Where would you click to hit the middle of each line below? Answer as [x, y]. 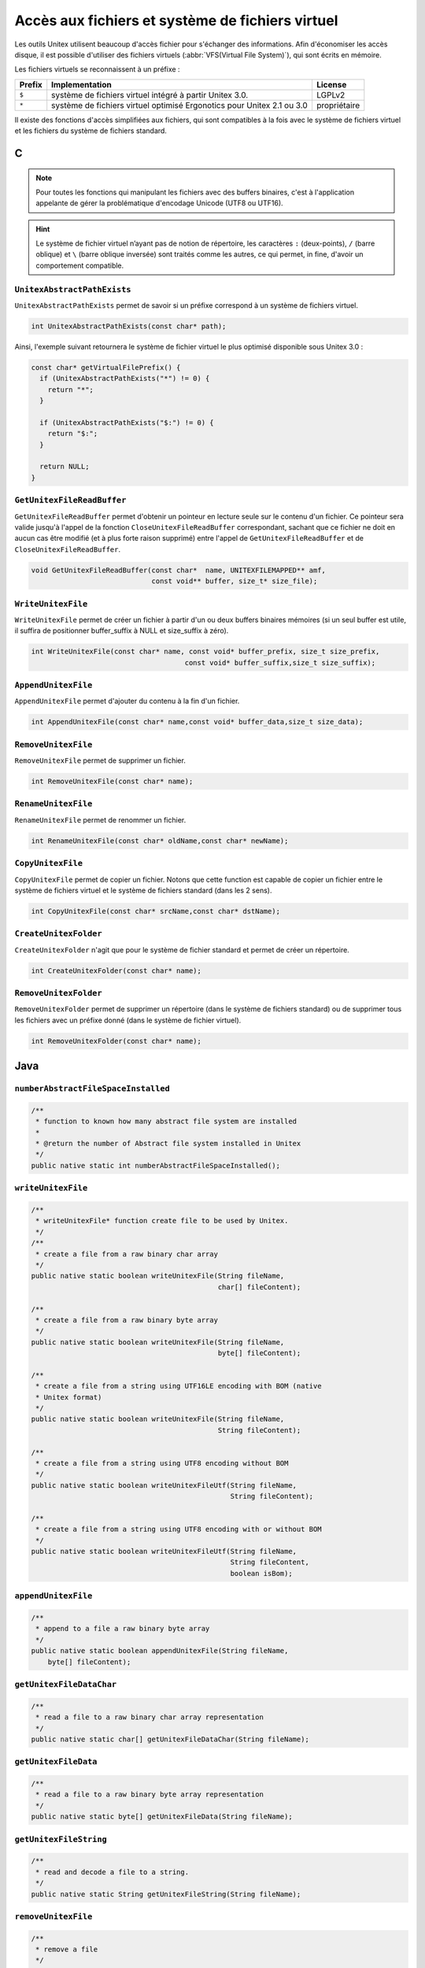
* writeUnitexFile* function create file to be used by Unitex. [162, 1221]
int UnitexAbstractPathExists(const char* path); [129, 326]
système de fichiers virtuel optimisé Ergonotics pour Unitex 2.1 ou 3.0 [180, 105]
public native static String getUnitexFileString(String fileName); [166, 1894]
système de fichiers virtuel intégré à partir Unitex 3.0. [150, 94]
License [331, 84]
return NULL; [65, 467]
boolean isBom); [261, 1573]
